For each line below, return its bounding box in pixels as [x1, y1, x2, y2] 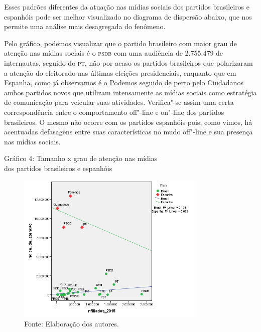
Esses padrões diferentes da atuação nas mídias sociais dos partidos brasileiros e [4, 2, 250, 12]
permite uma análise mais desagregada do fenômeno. [4, 21, 166, 32]
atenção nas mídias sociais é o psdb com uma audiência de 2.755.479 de [4, 48, 223, 58]
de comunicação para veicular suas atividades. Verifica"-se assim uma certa [4, 97, 234, 107]
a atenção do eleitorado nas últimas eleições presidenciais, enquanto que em [4, 67, 236, 78]
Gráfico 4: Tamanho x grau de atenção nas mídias [4, 153, 158, 163]
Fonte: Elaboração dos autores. [24, 318, 119, 329]
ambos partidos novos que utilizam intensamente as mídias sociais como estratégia [4, 87, 257, 97]
